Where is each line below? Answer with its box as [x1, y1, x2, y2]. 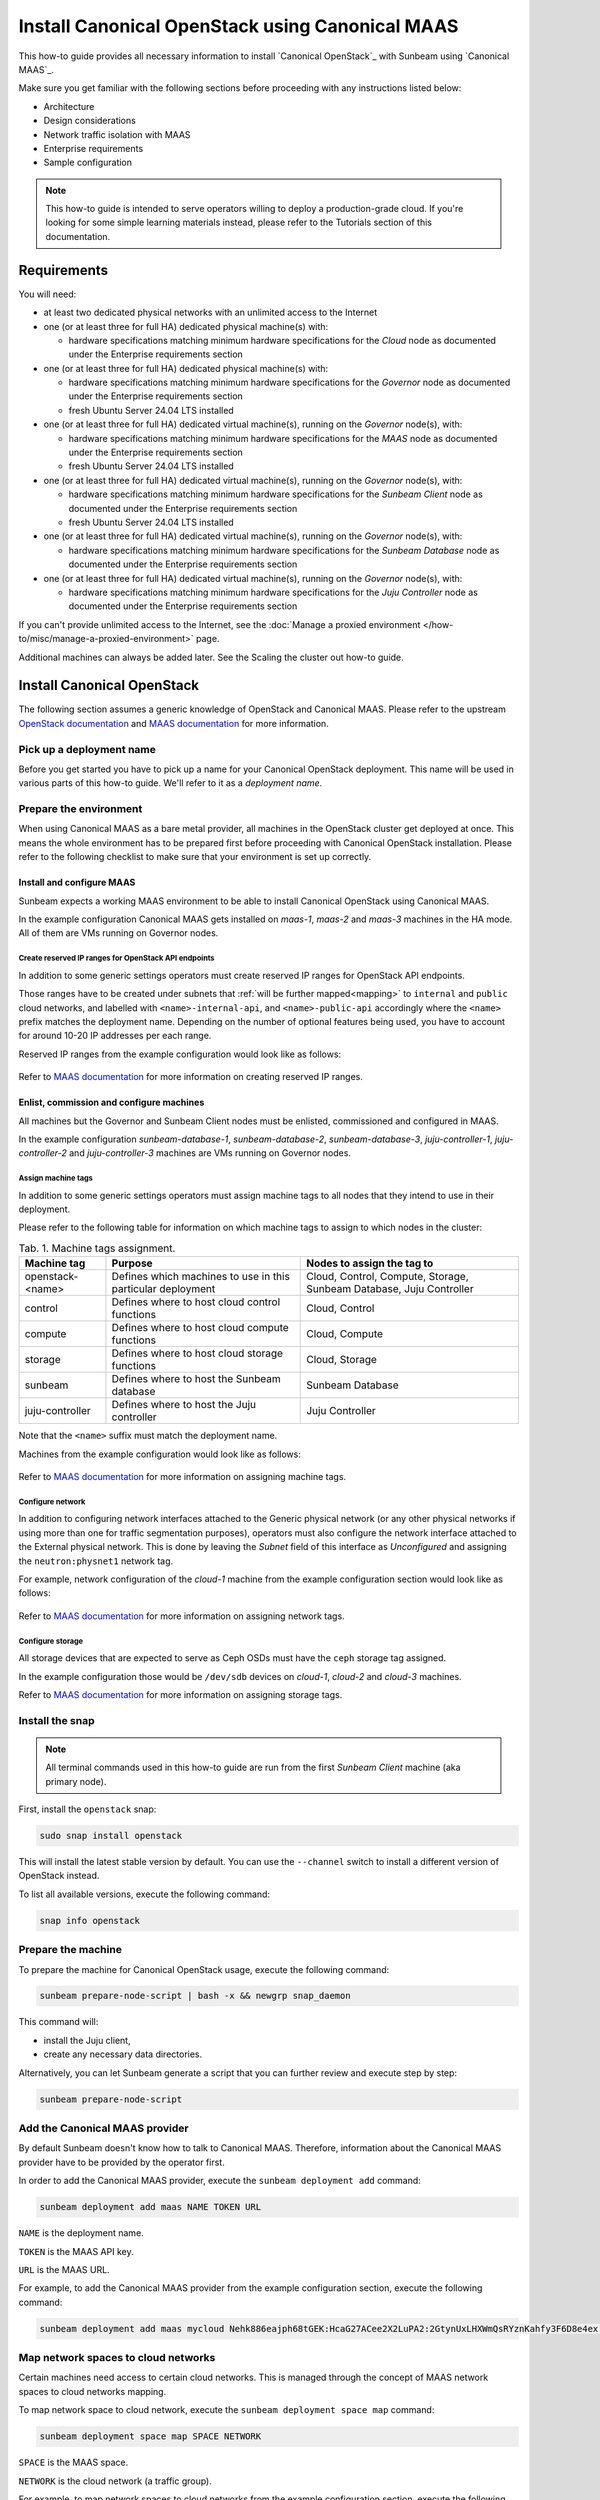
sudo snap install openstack [39, 1830, 183, 1842]
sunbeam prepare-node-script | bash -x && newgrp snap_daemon [39, 1990, 351, 2002]
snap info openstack [39, 1915, 140, 1926]
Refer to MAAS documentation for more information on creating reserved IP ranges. [18, 1071, 364, 1083]
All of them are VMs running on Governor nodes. [18, 927, 219, 939]
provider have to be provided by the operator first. [18, 2156, 225, 2168]
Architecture [43, 100, 95, 112]
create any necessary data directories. [43, 2048, 203, 2060]
